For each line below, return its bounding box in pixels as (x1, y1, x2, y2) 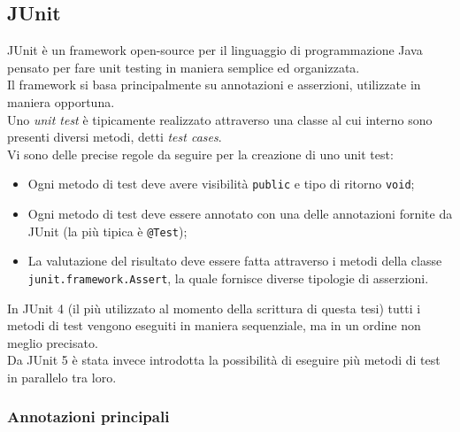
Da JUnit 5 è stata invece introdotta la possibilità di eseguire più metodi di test (7, 351, 441, 369)
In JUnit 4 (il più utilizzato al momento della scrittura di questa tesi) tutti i (7, 298, 421, 317)
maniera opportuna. (7, 92, 115, 111)
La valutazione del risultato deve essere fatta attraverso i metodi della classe (27, 251, 442, 270)
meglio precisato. (7, 333, 98, 351)
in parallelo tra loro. (7, 367, 117, 386)
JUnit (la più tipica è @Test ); (27, 221, 188, 240)
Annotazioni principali (7, 405, 170, 428)
